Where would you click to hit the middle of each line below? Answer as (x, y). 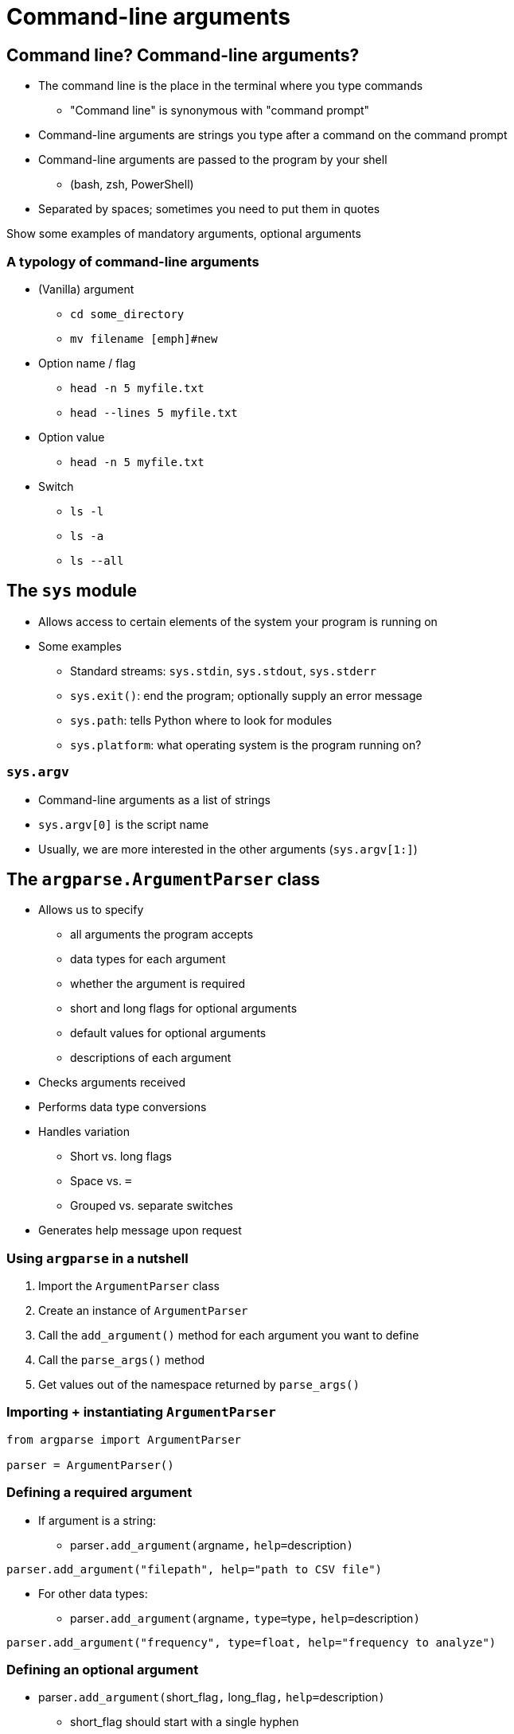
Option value (72, 437)
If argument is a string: (97, 1520)
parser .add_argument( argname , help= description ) (212, 1545)
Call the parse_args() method (122, 1360)
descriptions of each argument (151, 1058)
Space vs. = (101, 1181)
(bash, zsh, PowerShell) (132, 185)
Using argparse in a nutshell (97, 1258)
